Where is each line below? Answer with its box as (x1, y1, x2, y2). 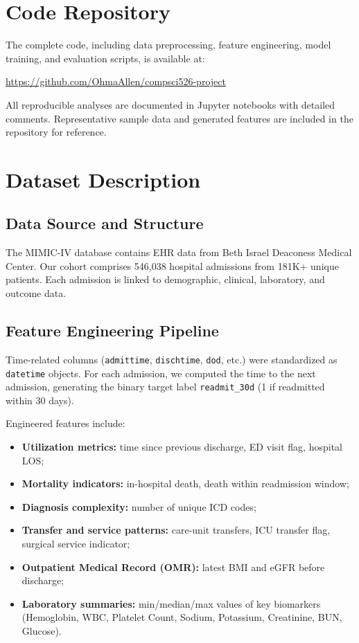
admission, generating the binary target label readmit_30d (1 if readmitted (6, 379, 325, 394)
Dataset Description (6, 165, 201, 193)
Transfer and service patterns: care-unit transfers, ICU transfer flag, (21, 523, 331, 537)
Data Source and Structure (6, 212, 204, 234)
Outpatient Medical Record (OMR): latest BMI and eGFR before (21, 559, 325, 574)
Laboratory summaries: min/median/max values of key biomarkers (21, 596, 321, 610)
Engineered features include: (6, 416, 125, 431)
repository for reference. (6, 125, 107, 139)
